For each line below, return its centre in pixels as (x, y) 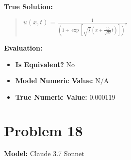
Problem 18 (43, 130)
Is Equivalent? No (45, 64)
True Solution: (28, 6)
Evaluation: (23, 47)
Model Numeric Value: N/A (62, 80)
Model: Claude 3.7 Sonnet (44, 153)
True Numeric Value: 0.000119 (65, 97)
